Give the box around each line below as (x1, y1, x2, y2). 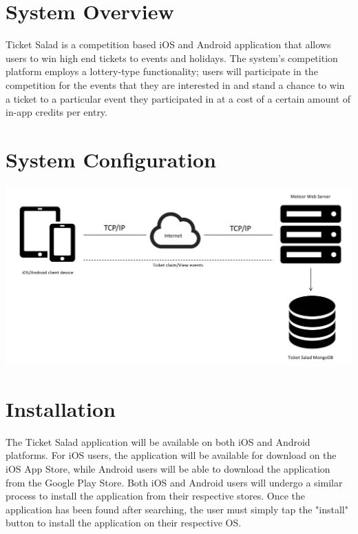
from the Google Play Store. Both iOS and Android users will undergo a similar (6, 475, 343, 489)
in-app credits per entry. (6, 105, 107, 119)
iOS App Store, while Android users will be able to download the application (6, 462, 330, 476)
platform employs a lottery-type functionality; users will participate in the (6, 64, 318, 79)
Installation (6, 394, 116, 422)
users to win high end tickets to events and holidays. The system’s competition (6, 50, 338, 65)
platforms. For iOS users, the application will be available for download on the (6, 448, 337, 462)
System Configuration (6, 145, 216, 173)
